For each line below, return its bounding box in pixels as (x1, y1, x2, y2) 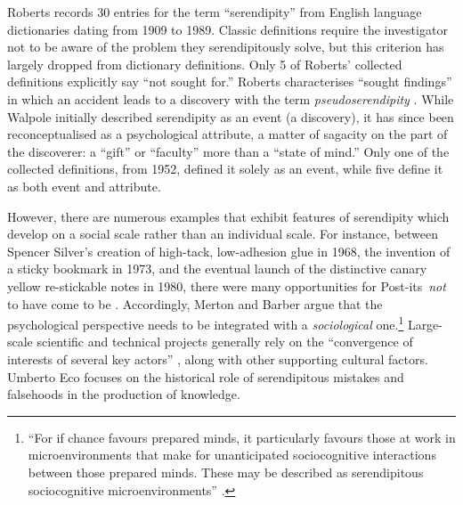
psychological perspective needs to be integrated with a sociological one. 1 (7, 313, 404, 333)
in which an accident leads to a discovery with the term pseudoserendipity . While (7, 89, 454, 108)
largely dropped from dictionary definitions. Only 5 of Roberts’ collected (7, 54, 402, 73)
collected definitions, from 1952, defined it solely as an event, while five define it (7, 159, 443, 178)
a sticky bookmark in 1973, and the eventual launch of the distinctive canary (7, 259, 427, 278)
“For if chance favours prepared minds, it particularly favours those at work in (28, 428, 456, 446)
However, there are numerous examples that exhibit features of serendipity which (7, 207, 450, 225)
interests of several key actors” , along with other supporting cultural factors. (7, 349, 428, 368)
